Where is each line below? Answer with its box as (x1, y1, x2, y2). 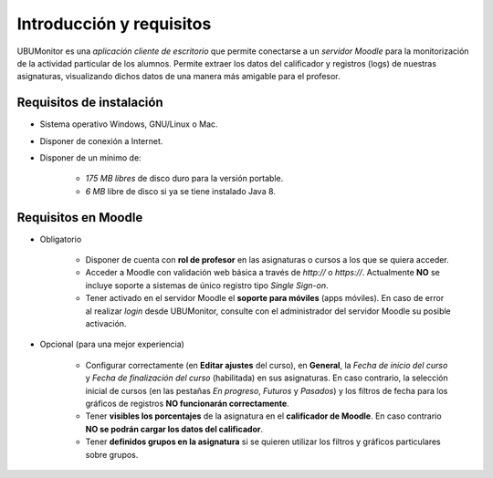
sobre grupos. (85, 449, 139, 460)
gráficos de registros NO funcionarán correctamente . (85, 398, 289, 409)
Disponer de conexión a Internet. (39, 135, 163, 146)
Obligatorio (39, 234, 82, 244)
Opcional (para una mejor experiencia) (39, 338, 184, 350)
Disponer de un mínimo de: (39, 152, 142, 163)
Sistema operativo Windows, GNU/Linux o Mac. (39, 119, 218, 130)
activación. (85, 318, 127, 329)
